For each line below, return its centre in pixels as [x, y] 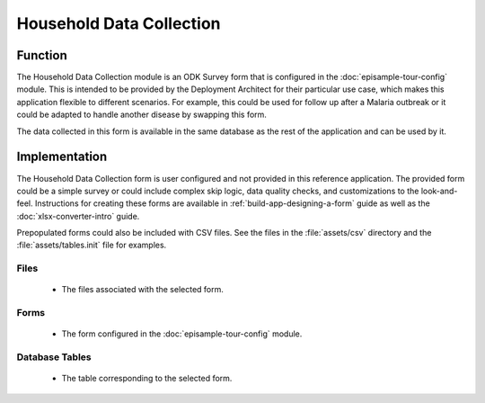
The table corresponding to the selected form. [147, 379]
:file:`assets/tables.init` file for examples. [92, 245]
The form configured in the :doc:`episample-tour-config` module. [182, 334]
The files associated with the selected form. [143, 290]
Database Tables [54, 357]
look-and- [439, 191]
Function [42, 55]
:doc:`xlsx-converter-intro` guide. [78, 216]
